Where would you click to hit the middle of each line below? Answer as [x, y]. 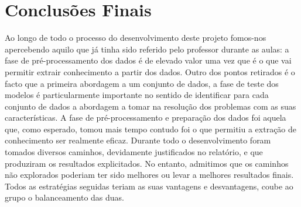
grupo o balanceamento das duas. [64, 197]
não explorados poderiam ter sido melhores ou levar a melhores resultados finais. [149, 175]
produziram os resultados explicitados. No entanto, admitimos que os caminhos [147, 163]
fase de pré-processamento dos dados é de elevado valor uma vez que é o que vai [148, 60]
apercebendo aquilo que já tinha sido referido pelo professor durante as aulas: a [147, 49]
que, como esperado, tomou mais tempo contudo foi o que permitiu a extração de [151, 129]
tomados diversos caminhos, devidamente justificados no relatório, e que [134, 152]
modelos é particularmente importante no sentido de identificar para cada [137, 95]
